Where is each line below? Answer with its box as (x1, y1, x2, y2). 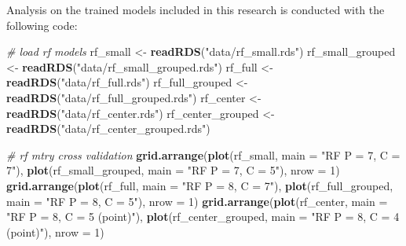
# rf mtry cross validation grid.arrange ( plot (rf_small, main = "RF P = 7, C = (6, 146, 401, 163)
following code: (6, 17, 78, 33)
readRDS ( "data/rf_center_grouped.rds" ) (6, 120, 210, 137)
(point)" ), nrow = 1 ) (6, 223, 104, 240)
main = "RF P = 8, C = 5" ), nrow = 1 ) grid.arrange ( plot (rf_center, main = (6, 193, 388, 209)
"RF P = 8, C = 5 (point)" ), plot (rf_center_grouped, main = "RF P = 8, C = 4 (6, 208, 400, 225)
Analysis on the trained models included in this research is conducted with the (6, 2, 385, 17)
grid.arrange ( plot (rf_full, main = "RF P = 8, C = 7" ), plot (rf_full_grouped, (6, 177, 393, 193)
